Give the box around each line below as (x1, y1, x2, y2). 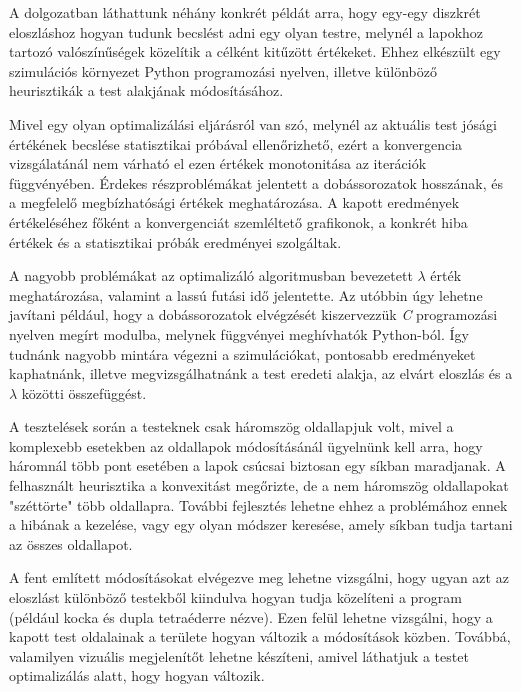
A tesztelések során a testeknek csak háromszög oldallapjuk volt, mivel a (9, 416, 454, 437)
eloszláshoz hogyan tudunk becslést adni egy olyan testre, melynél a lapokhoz (9, 21, 484, 42)
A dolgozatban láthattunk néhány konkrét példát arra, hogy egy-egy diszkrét (9, 2, 481, 22)
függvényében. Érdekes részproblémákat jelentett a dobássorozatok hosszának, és (9, 172, 503, 193)
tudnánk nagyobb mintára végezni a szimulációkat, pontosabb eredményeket (9, 343, 476, 364)
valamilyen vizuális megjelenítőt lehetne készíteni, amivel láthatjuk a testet (9, 645, 469, 666)
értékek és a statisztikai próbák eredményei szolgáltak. (9, 231, 342, 252)
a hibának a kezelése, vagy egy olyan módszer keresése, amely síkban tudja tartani (9, 514, 513, 535)
